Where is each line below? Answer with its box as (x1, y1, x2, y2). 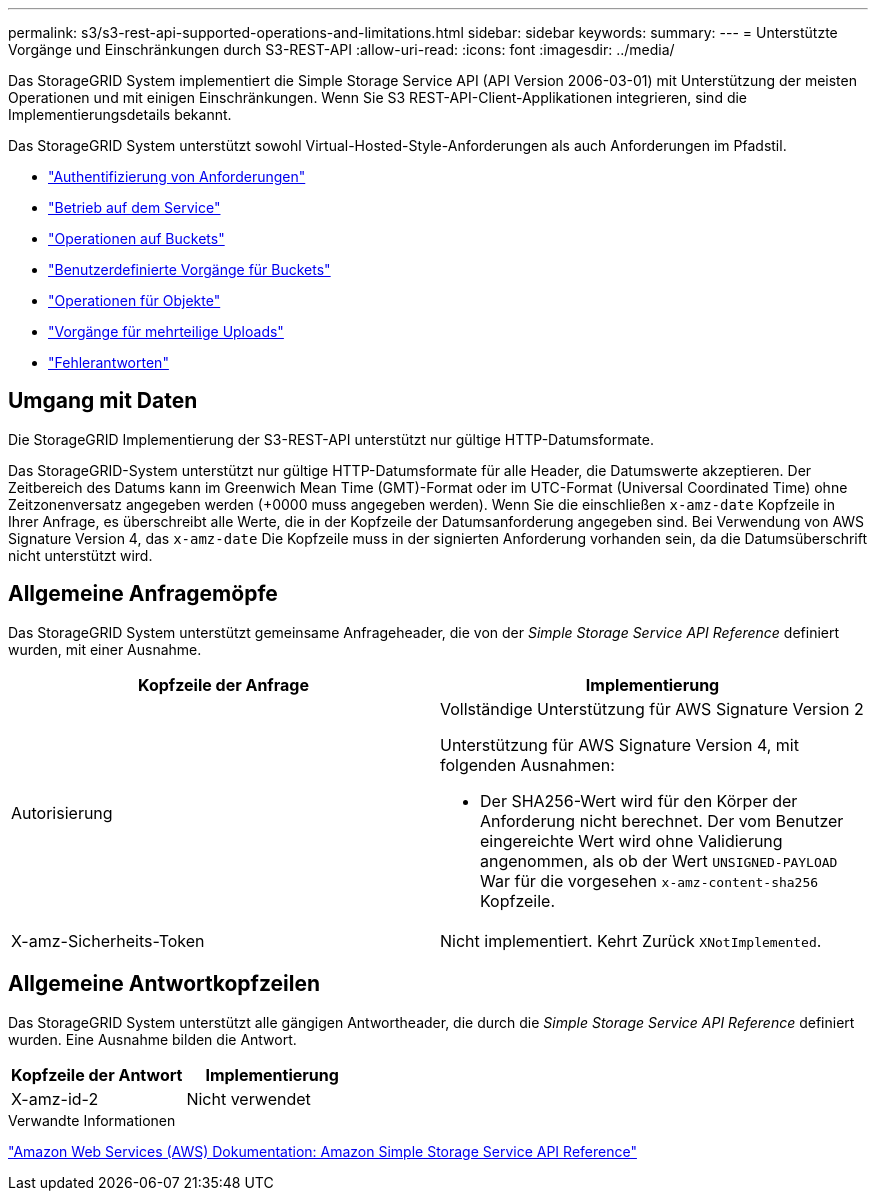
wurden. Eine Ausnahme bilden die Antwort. (8, 1030, 297, 1048)
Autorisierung (11, 802, 113, 823)
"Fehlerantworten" (48, 354, 169, 371)
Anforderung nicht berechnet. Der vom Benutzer (480, 810, 844, 831)
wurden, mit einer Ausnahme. (8, 640, 202, 658)
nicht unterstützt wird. (8, 546, 153, 564)
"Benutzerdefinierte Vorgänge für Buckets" (48, 261, 331, 278)
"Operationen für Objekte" (48, 292, 221, 309)
